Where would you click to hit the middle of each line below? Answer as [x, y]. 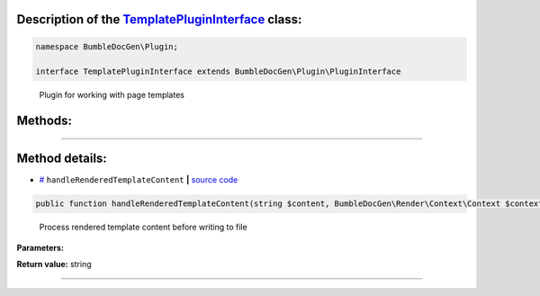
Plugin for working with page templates [112, 95]
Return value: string [54, 265]
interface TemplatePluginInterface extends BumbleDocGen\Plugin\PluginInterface [218, 72]
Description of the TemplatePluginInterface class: [159, 19]
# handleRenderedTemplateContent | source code [139, 180]
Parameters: [40, 247]
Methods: [44, 121]
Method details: [62, 159]
